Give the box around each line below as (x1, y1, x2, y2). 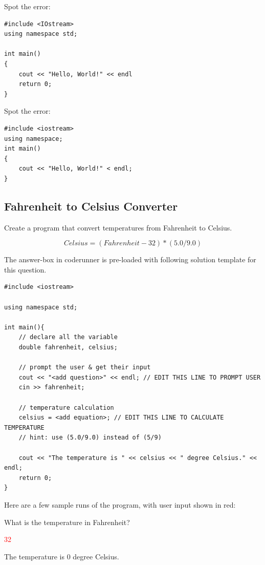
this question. (4, 264, 47, 275)
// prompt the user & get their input (18, 364, 151, 371)
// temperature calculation (18, 404, 114, 411)
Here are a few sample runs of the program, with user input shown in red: (4, 499, 236, 510)
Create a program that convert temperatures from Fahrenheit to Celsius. (4, 222, 232, 233)
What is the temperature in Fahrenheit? (4, 516, 130, 527)
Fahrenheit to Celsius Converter (4, 198, 178, 214)
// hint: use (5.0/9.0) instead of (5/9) (18, 434, 162, 442)
